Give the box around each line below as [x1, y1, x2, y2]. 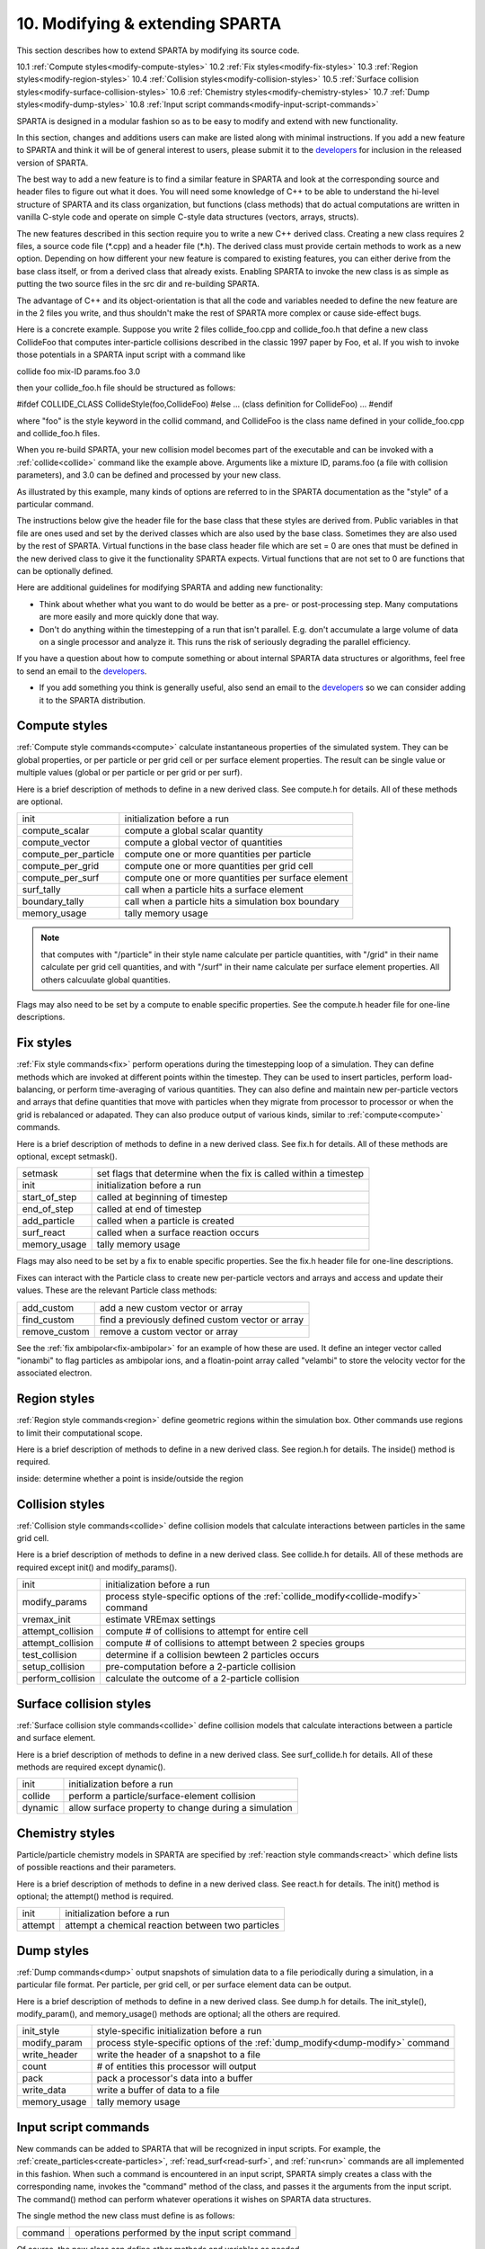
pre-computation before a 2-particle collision [104, 1661, 296, 1673]
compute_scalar [22, 824, 90, 837]
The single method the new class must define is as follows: [16, 2209, 235, 2221]
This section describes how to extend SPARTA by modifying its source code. [16, 45, 300, 56]
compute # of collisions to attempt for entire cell [104, 1625, 309, 1637]
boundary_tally [22, 895, 84, 908]
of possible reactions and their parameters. [16, 1862, 177, 1873]
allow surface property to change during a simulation [68, 1802, 293, 1814]
